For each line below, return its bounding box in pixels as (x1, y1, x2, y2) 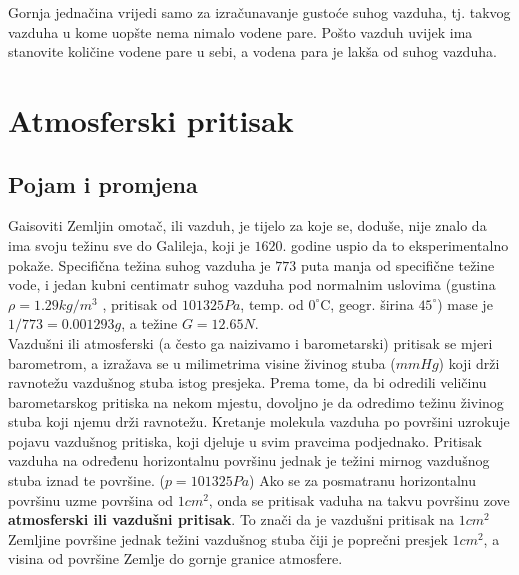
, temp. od (240, 293, 304, 314)
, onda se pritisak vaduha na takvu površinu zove (208, 489, 510, 510)
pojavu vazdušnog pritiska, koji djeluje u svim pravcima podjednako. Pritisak (8, 430, 482, 451)
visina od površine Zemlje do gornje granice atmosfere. (8, 548, 343, 569)
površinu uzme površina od (8, 489, 174, 510)
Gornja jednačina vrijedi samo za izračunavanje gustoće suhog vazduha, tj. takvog (8, 2, 511, 22)
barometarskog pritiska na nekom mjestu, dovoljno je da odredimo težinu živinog (8, 391, 504, 412)
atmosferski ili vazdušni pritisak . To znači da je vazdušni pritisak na (8, 509, 454, 530)
